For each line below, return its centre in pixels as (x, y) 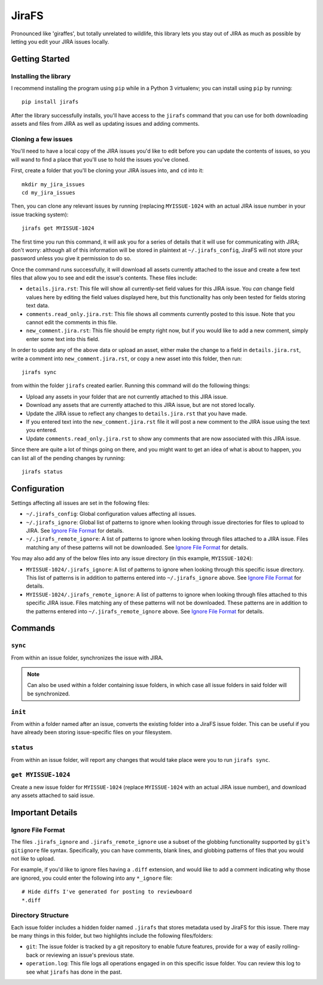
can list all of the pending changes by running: (68, 458)
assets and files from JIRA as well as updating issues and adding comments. (105, 124)
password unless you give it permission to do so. (71, 259)
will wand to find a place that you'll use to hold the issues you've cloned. (100, 159)
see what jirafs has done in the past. (74, 972)
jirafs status (42, 472)
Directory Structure (40, 916)
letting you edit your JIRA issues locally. (60, 41)
